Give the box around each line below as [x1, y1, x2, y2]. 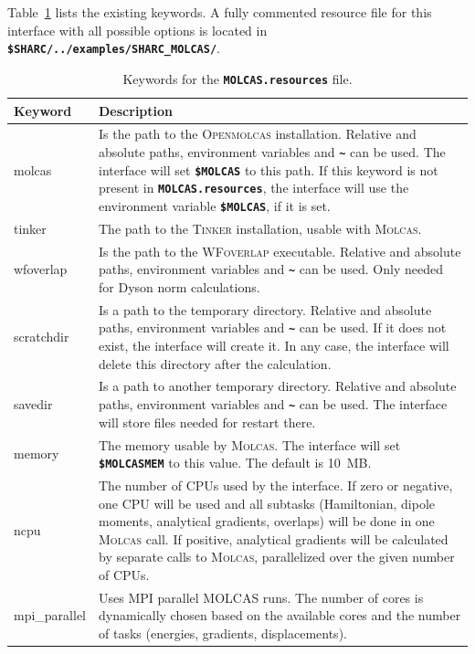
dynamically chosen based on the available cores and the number [99, 606, 461, 625]
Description [99, 100, 174, 120]
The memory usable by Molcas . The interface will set [99, 435, 401, 454]
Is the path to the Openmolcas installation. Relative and [99, 124, 417, 143]
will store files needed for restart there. [99, 412, 316, 431]
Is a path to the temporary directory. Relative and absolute [99, 300, 432, 319]
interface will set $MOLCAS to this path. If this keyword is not [99, 160, 438, 179]
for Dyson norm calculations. [99, 277, 260, 296]
